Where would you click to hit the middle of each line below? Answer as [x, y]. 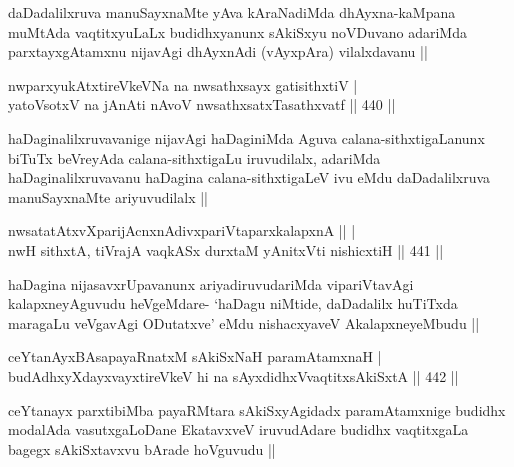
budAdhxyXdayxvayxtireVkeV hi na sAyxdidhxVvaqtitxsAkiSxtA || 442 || [233, 375]
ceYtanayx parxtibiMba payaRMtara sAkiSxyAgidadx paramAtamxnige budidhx [257, 409]
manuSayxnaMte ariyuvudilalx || [108, 196]
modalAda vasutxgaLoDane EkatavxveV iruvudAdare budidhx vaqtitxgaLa [238, 429]
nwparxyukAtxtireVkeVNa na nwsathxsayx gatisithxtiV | [183, 84]
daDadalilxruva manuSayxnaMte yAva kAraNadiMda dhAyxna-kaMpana [232, 12]
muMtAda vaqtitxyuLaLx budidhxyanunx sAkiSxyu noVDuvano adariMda [237, 31]
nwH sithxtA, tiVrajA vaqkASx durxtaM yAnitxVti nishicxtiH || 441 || [226, 249]
